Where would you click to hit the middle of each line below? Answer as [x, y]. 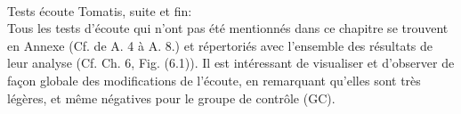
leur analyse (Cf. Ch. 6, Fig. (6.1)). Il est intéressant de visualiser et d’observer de [231, 63]
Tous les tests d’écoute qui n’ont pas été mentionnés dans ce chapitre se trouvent [228, 28]
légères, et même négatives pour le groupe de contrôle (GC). [171, 98]
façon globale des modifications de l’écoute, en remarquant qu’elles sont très [214, 81]
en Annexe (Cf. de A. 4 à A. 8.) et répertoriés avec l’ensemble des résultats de [220, 45]
